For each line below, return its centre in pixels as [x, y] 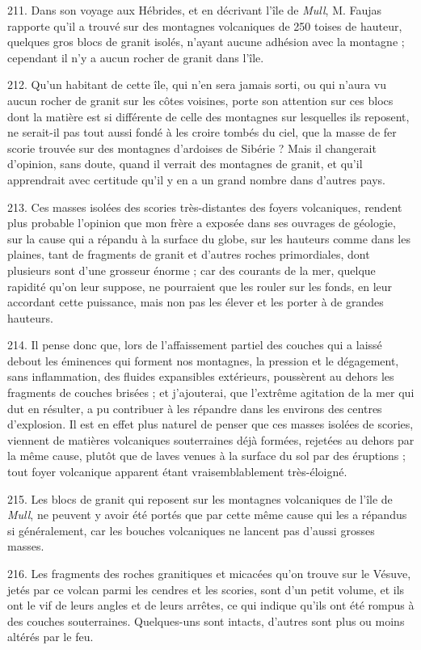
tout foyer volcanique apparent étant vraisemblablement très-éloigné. [177, 472]
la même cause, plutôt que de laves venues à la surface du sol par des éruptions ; [206, 456]
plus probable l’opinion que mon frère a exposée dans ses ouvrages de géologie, [202, 223]
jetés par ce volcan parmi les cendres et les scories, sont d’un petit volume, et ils [206, 589]
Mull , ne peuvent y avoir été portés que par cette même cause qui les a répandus [207, 515]
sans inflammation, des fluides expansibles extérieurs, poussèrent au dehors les [201, 376]
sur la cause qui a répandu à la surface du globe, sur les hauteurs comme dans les [209, 238]
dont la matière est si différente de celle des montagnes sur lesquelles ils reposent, [208, 116]
